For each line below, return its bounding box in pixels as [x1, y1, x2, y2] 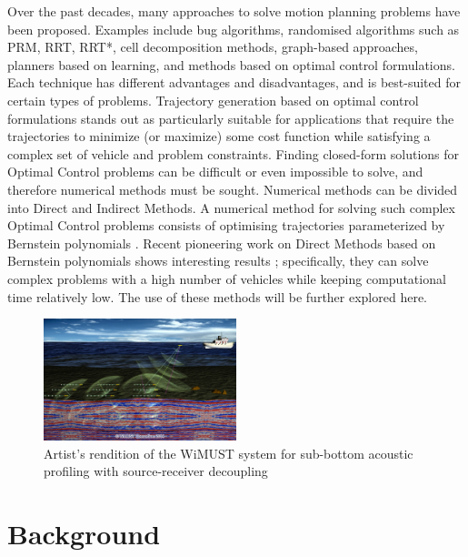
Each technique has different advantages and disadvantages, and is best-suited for [7, 73, 461, 92]
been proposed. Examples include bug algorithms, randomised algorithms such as [7, 19, 460, 38]
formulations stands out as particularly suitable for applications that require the [7, 108, 454, 127]
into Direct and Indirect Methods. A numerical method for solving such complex [7, 197, 455, 217]
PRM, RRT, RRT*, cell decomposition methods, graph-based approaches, [7, 37, 418, 56]
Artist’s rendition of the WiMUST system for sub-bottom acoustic [44, 443, 413, 462]
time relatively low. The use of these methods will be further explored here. [7, 287, 428, 306]
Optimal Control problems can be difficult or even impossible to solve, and [7, 162, 423, 181]
